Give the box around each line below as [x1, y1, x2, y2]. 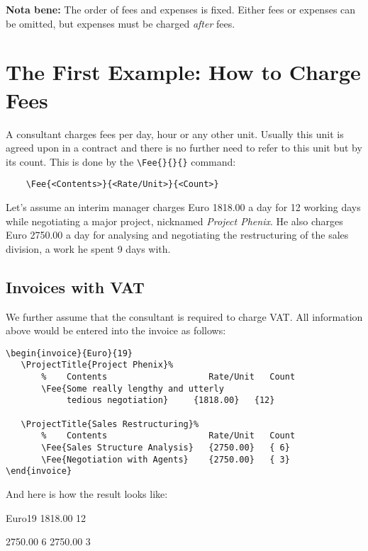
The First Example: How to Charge [6, 57, 361, 86]
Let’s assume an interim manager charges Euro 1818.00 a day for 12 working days [6, 200, 361, 214]
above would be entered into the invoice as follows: [6, 323, 226, 338]
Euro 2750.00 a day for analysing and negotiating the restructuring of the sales [6, 227, 349, 242]
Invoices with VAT [6, 275, 145, 297]
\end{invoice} [6, 466, 72, 477]
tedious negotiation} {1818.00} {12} [66, 395, 275, 406]
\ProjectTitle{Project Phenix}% [21, 360, 174, 370]
